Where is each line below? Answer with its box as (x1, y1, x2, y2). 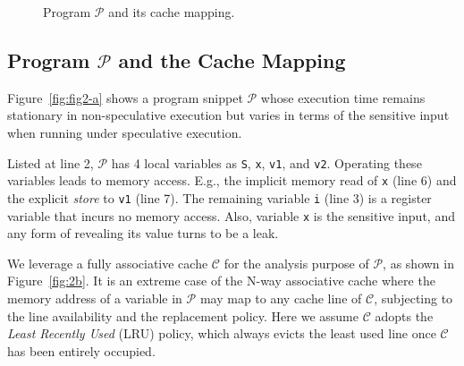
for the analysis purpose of (224, 253, 369, 272)
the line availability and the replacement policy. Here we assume (7, 306, 359, 325)
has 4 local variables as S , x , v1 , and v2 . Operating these (111, 153, 422, 172)
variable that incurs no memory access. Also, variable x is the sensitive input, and (7, 206, 455, 225)
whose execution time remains (260, 88, 426, 106)
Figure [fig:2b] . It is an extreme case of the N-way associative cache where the (7, 271, 435, 290)
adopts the (375, 306, 434, 325)
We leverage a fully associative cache (7, 253, 208, 272)
